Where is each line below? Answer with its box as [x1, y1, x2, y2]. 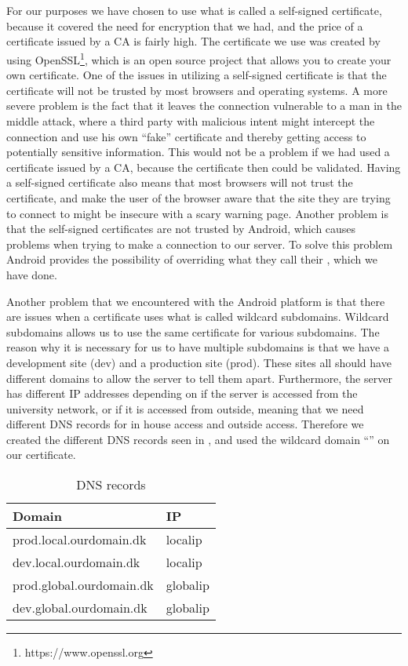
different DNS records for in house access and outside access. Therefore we [6, 416, 364, 432]
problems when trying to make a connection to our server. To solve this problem [6, 235, 393, 252]
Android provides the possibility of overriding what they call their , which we [6, 251, 377, 267]
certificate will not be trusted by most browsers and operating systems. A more [6, 82, 388, 98]
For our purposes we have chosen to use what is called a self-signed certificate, [6, 2, 382, 19]
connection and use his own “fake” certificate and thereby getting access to [6, 128, 366, 144]
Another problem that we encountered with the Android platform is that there [6, 293, 385, 309]
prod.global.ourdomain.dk [13, 576, 154, 595]
